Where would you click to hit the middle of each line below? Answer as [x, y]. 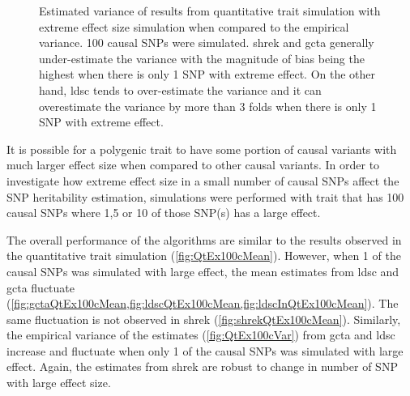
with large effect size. [59, 383]
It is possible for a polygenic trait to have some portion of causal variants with [202, 149]
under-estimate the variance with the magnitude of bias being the [202, 58]
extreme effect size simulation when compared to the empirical [194, 26]
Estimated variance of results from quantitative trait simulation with [210, 11]
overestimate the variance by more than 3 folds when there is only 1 [208, 106]
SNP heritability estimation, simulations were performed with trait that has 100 [205, 196]
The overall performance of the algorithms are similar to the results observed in [204, 239]
